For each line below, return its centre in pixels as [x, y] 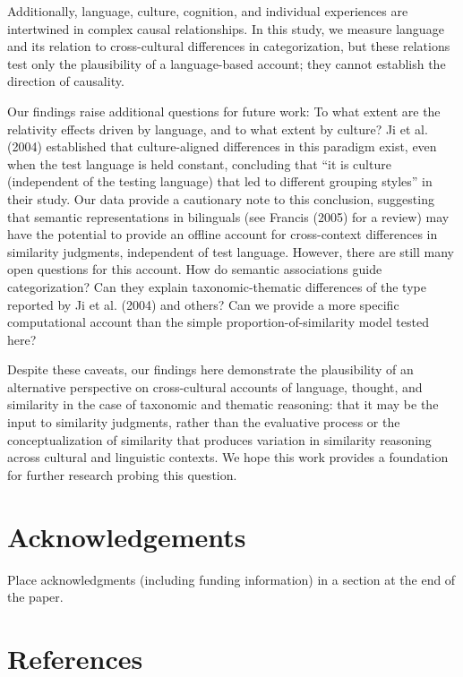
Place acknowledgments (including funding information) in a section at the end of [231, 579]
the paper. [35, 597]
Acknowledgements [127, 536]
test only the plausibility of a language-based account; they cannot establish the [227, 63]
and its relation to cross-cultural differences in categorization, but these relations [229, 46]
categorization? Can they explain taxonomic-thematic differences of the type [217, 286]
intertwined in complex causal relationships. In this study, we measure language [226, 28]
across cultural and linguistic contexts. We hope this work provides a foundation [228, 457]
